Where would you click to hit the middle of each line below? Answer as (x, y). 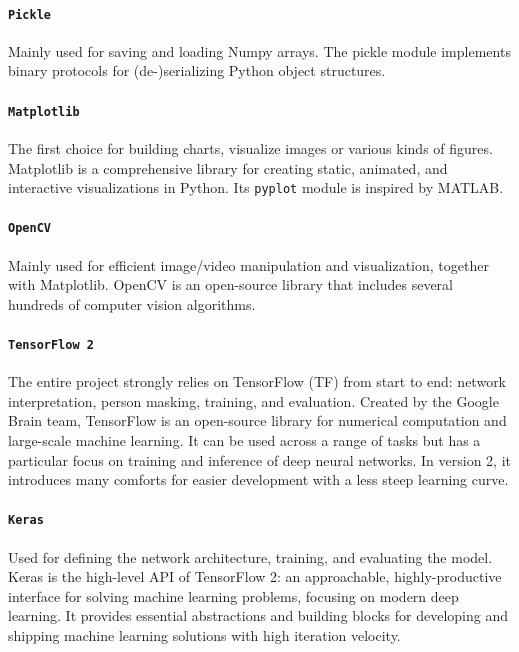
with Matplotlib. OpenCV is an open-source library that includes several (231, 284)
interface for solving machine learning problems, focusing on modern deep (233, 595)
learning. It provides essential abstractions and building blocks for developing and (258, 615)
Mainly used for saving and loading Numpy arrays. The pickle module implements (259, 50)
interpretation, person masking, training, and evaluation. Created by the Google (253, 400)
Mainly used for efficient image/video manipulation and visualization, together (248, 264)
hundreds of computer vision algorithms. (132, 303)
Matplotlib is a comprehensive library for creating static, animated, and (228, 167)
